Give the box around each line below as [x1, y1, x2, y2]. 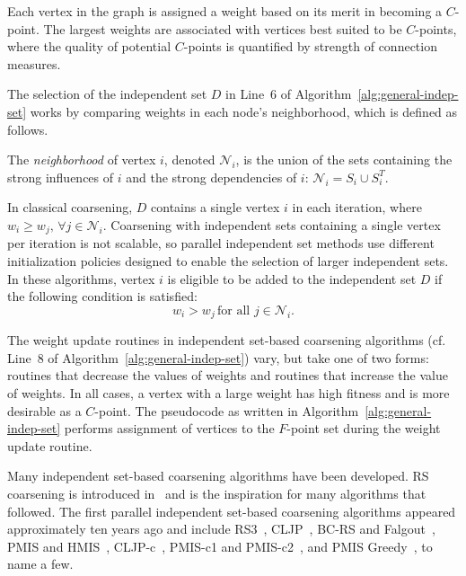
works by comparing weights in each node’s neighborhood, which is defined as [30, 102, 458, 120]
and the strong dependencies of [126, 167, 297, 186]
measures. [7, 54, 61, 73]
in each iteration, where [292, 198, 422, 217]
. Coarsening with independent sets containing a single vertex [102, 215, 441, 234]
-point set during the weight [286, 419, 441, 438]
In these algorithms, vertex [7, 269, 155, 288]
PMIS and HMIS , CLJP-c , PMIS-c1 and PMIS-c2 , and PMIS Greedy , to [7, 536, 433, 555]
